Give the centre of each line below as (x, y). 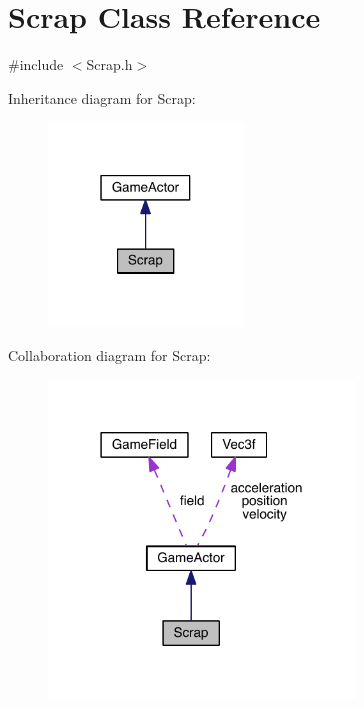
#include (36, 64)
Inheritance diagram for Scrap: (102, 97)
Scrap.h (109, 64)
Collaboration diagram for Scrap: (109, 354)
